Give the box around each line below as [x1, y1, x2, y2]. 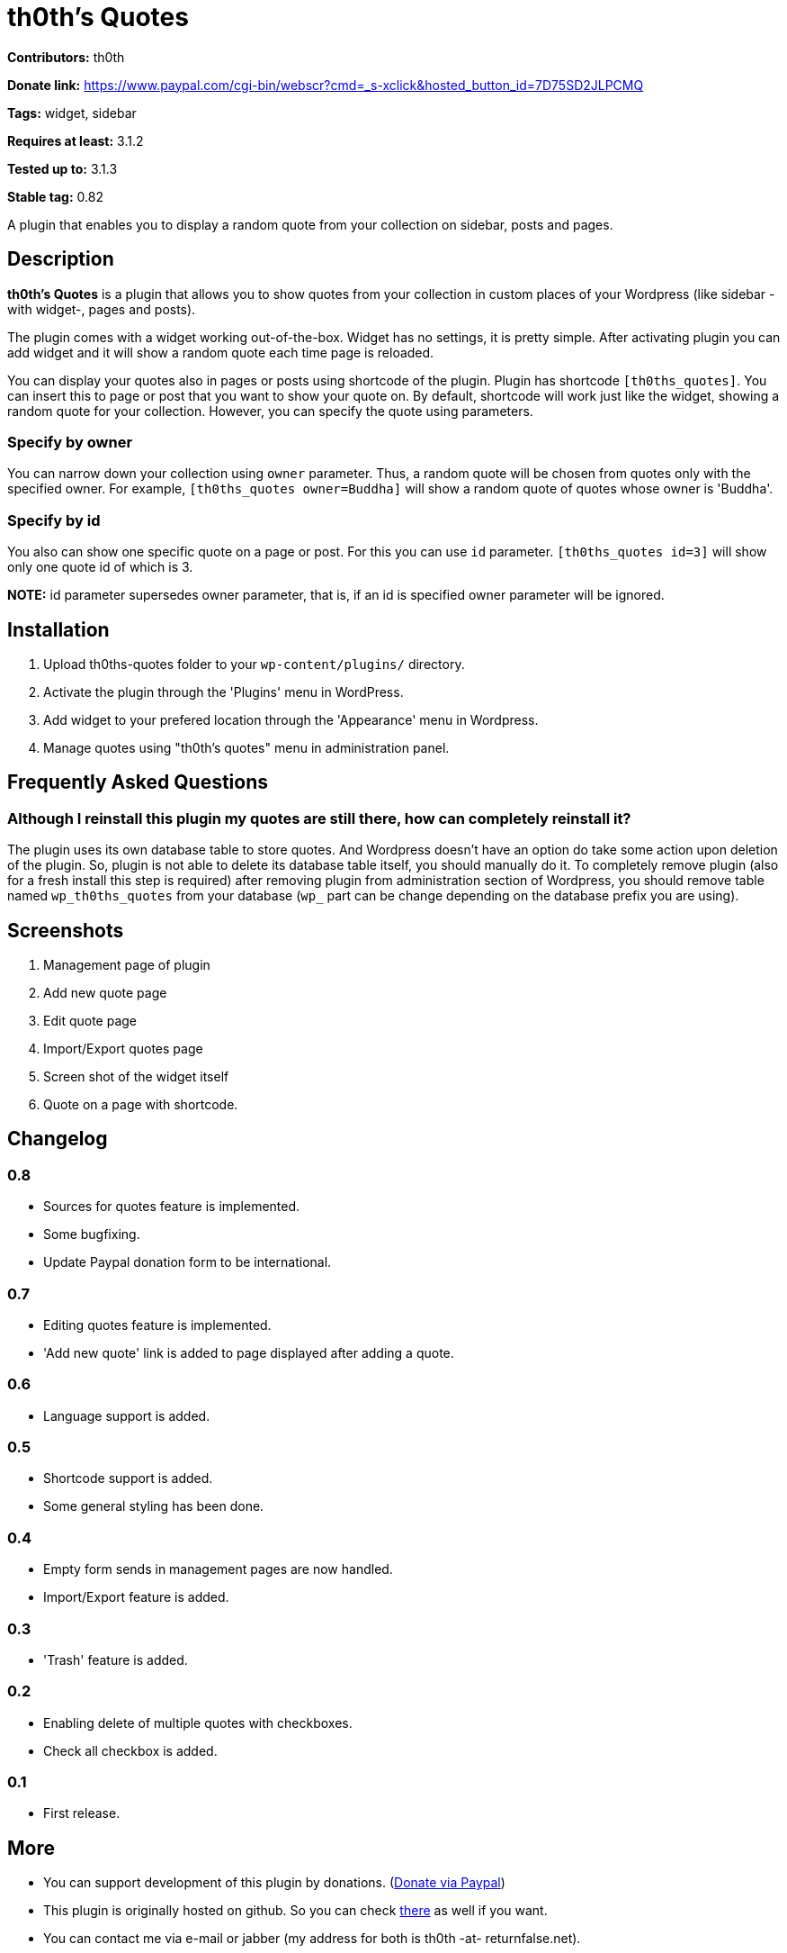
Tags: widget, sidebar [7, 104, 137, 121]
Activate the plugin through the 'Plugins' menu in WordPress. [43, 683, 404, 700]
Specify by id [7, 511, 101, 529]
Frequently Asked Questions [7, 771, 269, 794]
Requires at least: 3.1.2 [7, 132, 144, 149]
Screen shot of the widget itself [43, 1069, 229, 1084]
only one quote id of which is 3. [7, 559, 193, 575]
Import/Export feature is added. [43, 1589, 229, 1605]
